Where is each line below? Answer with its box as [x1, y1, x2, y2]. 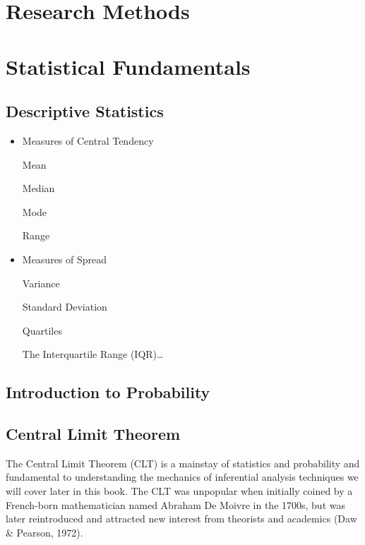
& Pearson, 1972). [6, 525, 83, 539]
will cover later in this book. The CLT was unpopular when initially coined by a [6, 484, 353, 498]
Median [22, 181, 55, 196]
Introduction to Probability [6, 381, 210, 403]
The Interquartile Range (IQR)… [22, 347, 164, 361]
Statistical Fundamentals [6, 52, 251, 80]
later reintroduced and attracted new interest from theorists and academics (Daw [6, 511, 357, 526]
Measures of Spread [22, 251, 107, 266]
